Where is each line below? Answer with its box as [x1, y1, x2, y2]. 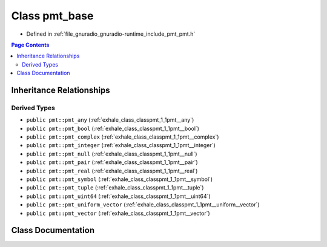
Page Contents [11, 41, 50, 48]
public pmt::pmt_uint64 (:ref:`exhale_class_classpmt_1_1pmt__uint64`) [26, 193, 211, 200]
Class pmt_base [11, 9, 94, 22]
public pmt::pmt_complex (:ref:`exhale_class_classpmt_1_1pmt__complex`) [26, 133, 219, 140]
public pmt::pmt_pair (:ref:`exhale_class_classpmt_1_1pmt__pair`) [26, 159, 198, 166]
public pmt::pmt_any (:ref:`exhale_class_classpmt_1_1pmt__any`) [26, 116, 194, 123]
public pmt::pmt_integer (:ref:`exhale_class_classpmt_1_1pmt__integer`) [26, 142, 216, 149]
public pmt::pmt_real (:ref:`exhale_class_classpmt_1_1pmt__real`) [26, 167, 198, 174]
